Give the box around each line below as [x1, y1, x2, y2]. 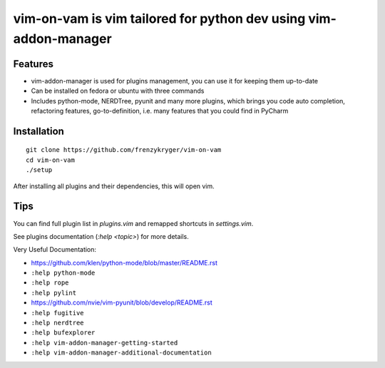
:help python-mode [31, 269, 96, 277]
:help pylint [31, 289, 77, 297]
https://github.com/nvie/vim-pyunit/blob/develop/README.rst [31, 298, 213, 307]
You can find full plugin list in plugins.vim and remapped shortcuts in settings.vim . [13, 219, 254, 228]
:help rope [31, 279, 69, 287]
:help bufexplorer [31, 329, 96, 337]
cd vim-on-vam [26, 155, 75, 164]
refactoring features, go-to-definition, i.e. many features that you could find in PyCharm [31, 107, 289, 116]
